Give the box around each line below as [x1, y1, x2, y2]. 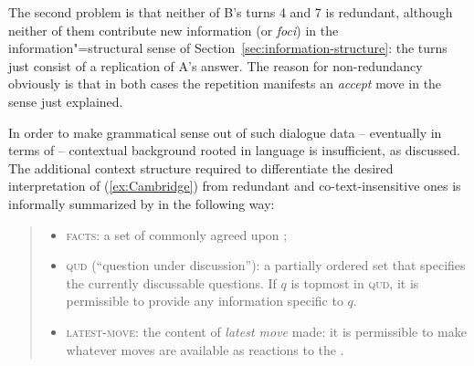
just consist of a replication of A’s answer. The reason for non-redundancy [8, 56, 423, 75]
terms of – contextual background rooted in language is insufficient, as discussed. [8, 141, 460, 160]
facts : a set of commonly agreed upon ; [66, 225, 288, 244]
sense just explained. [8, 91, 123, 110]
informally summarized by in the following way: [8, 193, 275, 213]
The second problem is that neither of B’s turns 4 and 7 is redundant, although [8, 3, 453, 21]
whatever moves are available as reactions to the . [66, 340, 344, 359]
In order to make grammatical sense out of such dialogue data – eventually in [8, 122, 442, 141]
